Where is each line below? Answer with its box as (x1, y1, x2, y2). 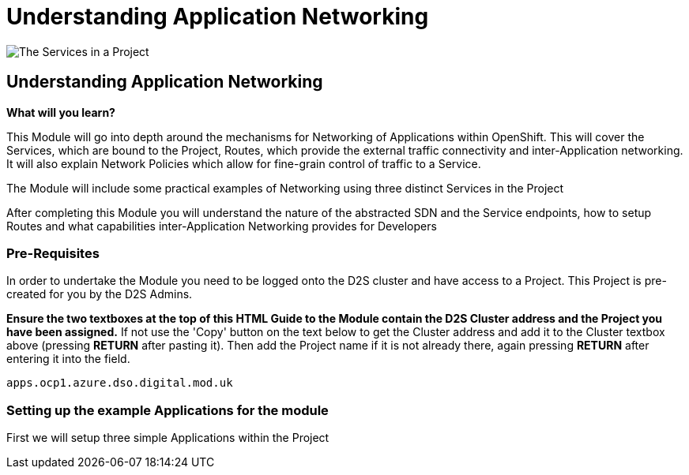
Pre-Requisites (6, 245, 100, 261)
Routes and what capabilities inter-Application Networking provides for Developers (6, 219, 437, 233)
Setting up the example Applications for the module (6, 402, 329, 418)
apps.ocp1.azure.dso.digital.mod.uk (6, 376, 233, 390)
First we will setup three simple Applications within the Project (6, 431, 329, 445)
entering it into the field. (6, 352, 130, 366)
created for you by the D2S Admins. (6, 287, 193, 301)
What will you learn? (6, 105, 115, 119)
